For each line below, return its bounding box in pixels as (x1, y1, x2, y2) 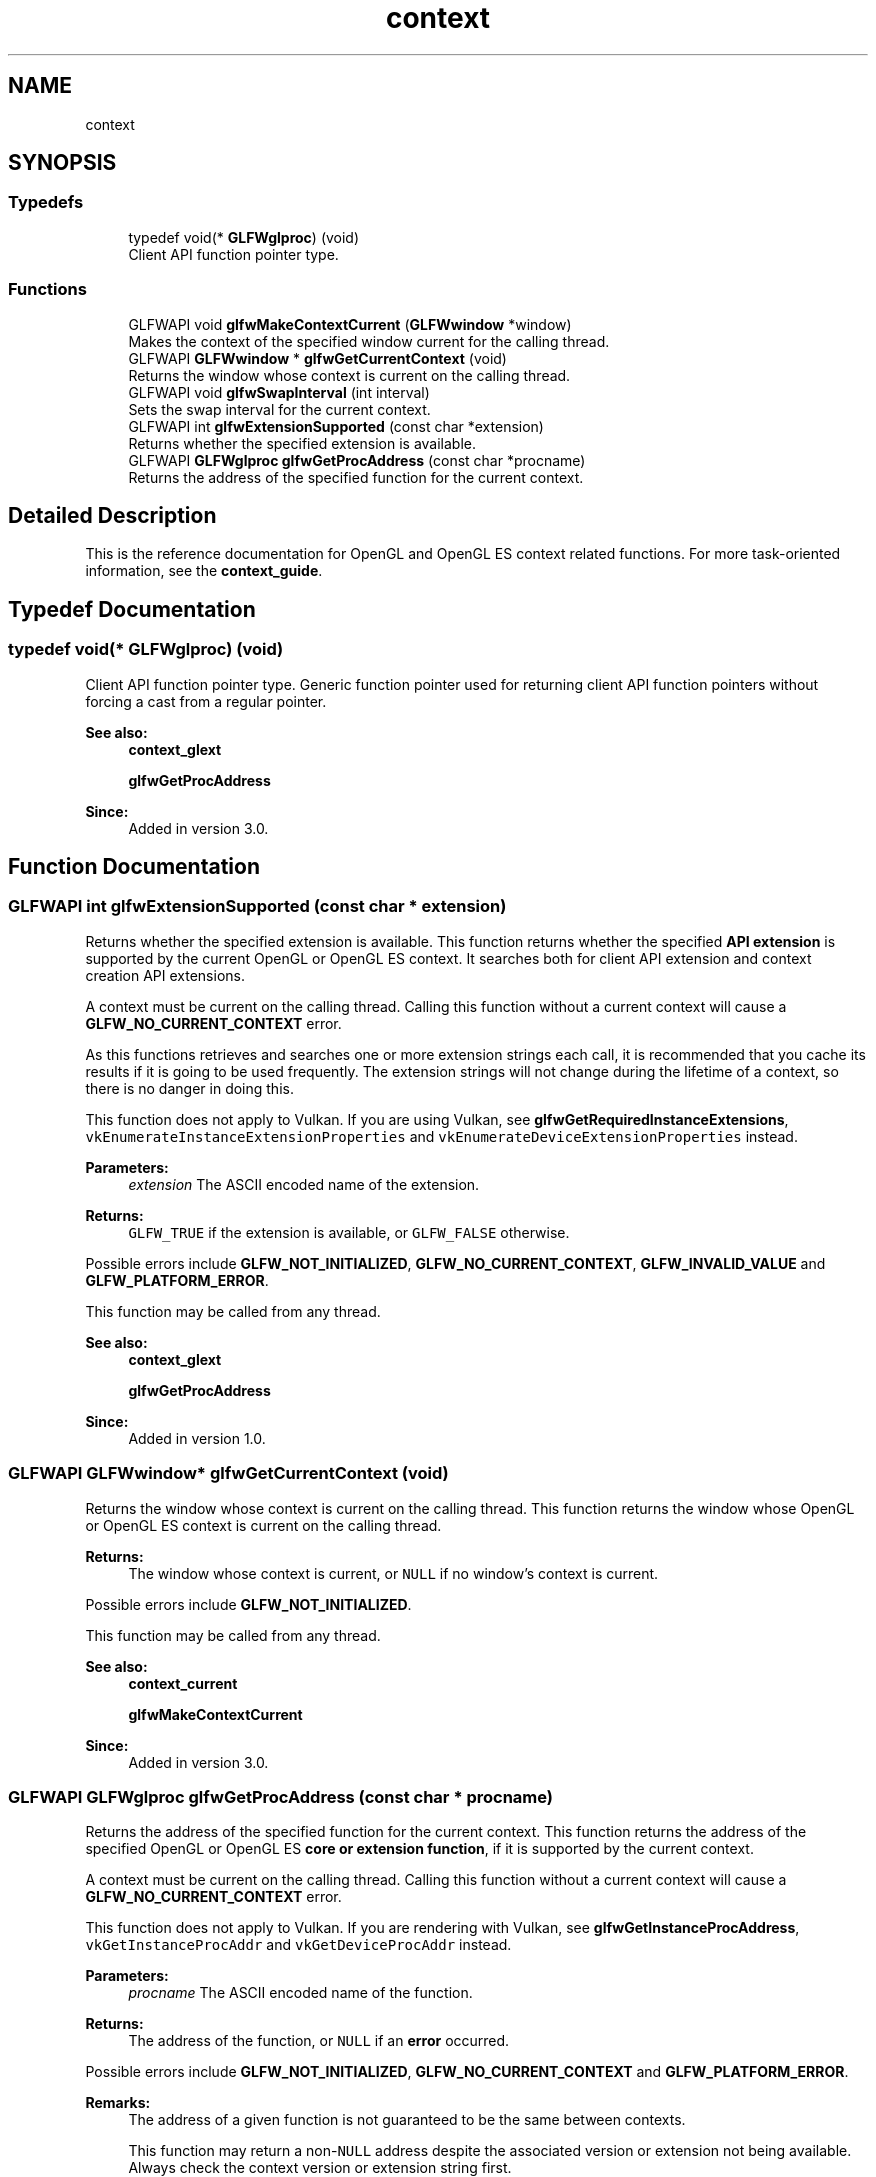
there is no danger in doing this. (85, 1079, 294, 1097)
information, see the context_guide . (85, 562, 323, 580)
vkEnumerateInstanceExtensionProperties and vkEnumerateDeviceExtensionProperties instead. (85, 1127, 798, 1145)
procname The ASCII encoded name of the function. (128, 1984, 473, 2002)
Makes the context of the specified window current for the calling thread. (128, 332, 610, 350)
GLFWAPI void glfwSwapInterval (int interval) (128, 383, 430, 401)
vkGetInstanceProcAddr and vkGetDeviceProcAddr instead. (85, 1936, 512, 1954)
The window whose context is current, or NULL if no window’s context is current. (128, 1564, 659, 1582)
